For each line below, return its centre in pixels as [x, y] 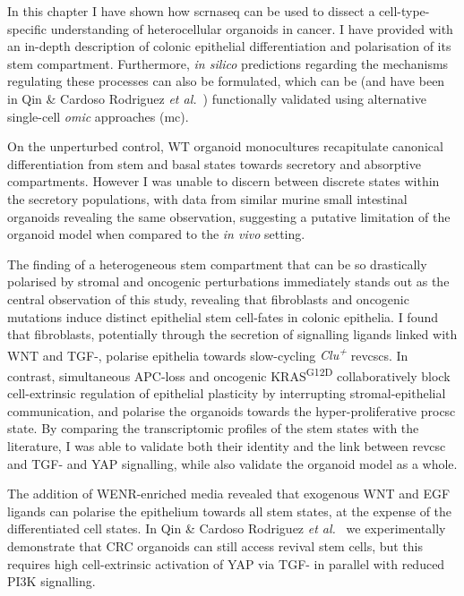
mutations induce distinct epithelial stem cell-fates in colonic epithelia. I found [223, 316]
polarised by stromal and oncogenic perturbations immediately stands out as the [228, 281]
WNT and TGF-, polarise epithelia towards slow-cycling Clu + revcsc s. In [208, 353]
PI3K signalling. [52, 581]
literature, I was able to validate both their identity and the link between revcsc [227, 445]
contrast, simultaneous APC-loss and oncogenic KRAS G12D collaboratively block [229, 374]
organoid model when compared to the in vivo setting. [156, 234]
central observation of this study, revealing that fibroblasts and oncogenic [208, 298]
